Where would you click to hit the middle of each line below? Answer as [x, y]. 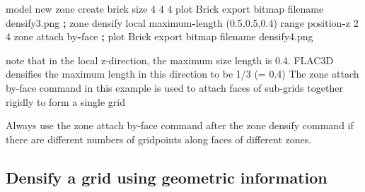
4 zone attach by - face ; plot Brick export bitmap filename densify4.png [160, 36]
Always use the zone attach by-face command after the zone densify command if [180, 125]
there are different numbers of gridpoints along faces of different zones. [159, 139]
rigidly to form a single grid [65, 101]
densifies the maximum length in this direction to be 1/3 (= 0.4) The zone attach [182, 74]
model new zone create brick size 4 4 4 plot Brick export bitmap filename [165, 8]
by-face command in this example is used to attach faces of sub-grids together [174, 87]
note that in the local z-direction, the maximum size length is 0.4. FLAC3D [170, 60]
